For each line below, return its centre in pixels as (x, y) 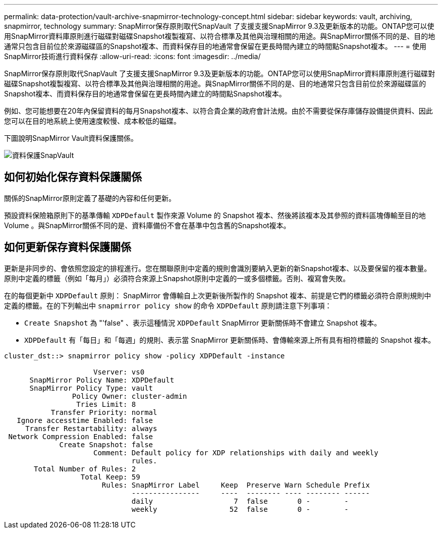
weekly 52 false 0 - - (240, 509)
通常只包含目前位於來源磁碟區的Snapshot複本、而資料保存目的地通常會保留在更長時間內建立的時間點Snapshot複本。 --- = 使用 (215, 46)
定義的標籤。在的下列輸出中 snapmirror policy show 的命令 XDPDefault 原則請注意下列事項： (168, 305)
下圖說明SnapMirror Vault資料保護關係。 (71, 138)
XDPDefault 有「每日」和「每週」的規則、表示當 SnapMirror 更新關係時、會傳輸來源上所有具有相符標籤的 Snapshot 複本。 (230, 340)
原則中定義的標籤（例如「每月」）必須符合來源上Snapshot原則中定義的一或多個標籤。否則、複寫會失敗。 (177, 278)
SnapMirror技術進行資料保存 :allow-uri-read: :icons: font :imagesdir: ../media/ (132, 56)
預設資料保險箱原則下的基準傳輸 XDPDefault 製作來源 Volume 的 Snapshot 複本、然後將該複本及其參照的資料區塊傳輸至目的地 (215, 215)
